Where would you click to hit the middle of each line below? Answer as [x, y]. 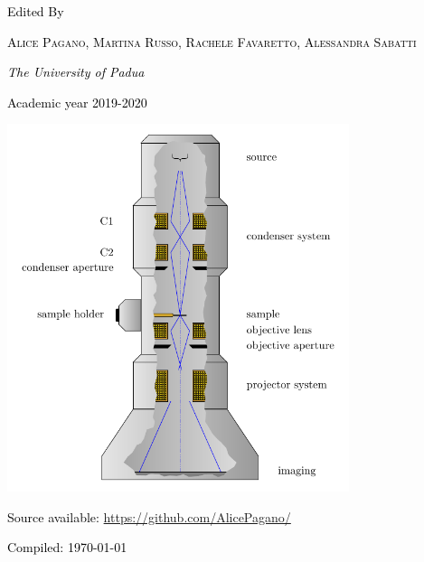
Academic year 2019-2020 [77, 102]
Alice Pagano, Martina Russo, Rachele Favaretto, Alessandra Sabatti [212, 41]
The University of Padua [76, 72]
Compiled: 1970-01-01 [67, 547]
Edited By [36, 11]
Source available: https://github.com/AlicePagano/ [149, 516]
